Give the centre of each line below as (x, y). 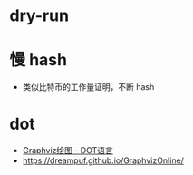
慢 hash (39, 60)
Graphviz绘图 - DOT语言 (68, 151)
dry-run (39, 16)
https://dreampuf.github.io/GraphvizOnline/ (103, 160)
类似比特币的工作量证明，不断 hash (88, 87)
